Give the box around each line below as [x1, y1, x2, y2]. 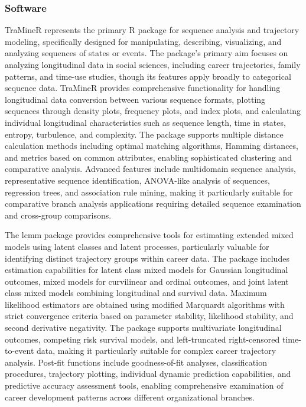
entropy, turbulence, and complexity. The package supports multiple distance [5, 128, 284, 140]
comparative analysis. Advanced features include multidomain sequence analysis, [5, 162, 296, 175]
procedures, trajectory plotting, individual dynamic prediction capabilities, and [5, 367, 291, 380]
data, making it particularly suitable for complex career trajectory [37, 344, 276, 357]
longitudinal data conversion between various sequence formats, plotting [5, 93, 266, 105]
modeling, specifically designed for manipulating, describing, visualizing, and [5, 35, 282, 47]
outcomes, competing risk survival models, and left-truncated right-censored [5, 333, 280, 345]
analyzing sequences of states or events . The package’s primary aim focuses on [5, 47, 288, 59]
